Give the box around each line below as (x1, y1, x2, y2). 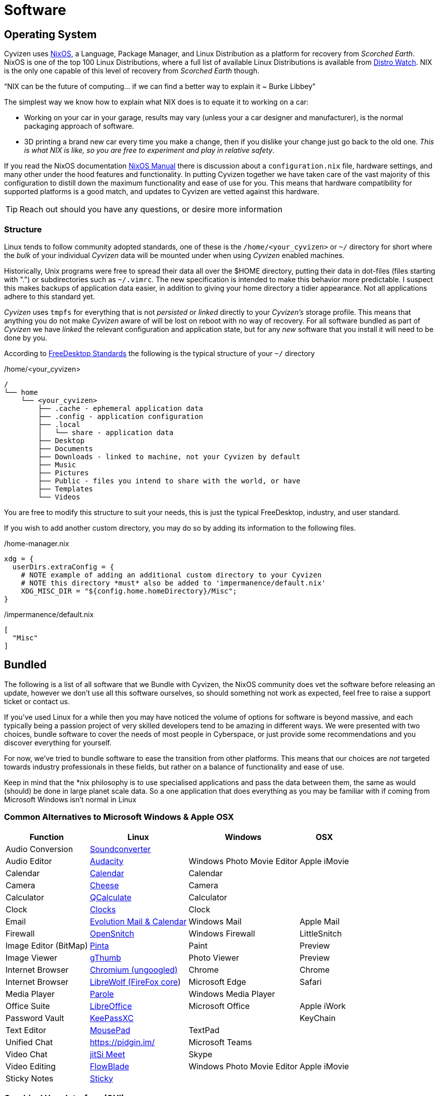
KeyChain (299, 1013, 336, 1023)
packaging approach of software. (24, 122, 134, 131)
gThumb (89, 952, 121, 963)
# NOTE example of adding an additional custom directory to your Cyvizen (21, 570, 322, 579)
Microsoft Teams (188, 1037, 252, 1047)
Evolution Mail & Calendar (89, 916, 187, 926)
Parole (89, 988, 114, 999)
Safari (299, 976, 322, 987)
